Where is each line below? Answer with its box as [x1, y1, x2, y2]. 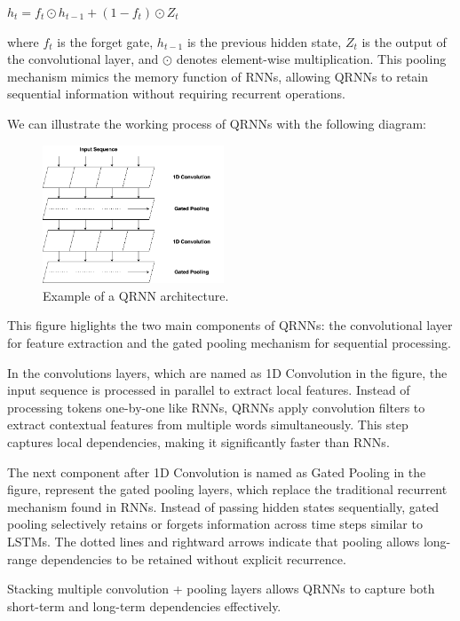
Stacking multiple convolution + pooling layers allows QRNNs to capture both [7, 579, 435, 598]
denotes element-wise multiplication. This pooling [176, 50, 447, 68]
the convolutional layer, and [7, 50, 159, 68]
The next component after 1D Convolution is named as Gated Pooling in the [7, 462, 426, 481]
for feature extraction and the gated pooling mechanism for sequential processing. [7, 334, 451, 352]
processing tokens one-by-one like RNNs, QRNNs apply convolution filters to [7, 397, 425, 416]
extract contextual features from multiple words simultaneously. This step [7, 415, 408, 434]
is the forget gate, [57, 32, 154, 51]
